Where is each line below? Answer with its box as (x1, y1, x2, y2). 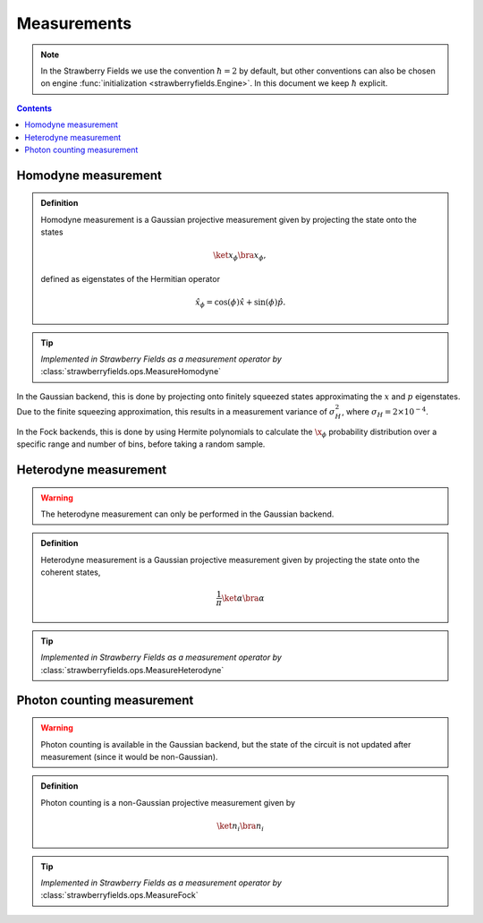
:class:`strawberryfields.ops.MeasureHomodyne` (40, 366, 222, 377)
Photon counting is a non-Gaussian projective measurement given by (40, 797, 295, 808)
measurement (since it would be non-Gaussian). (40, 752, 218, 763)
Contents (16, 103, 53, 114)
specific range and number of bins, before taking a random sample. (16, 439, 266, 449)
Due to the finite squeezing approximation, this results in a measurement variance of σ (16, 406, 335, 416)
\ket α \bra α (221, 593, 266, 603)
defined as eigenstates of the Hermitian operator (40, 273, 221, 284)
